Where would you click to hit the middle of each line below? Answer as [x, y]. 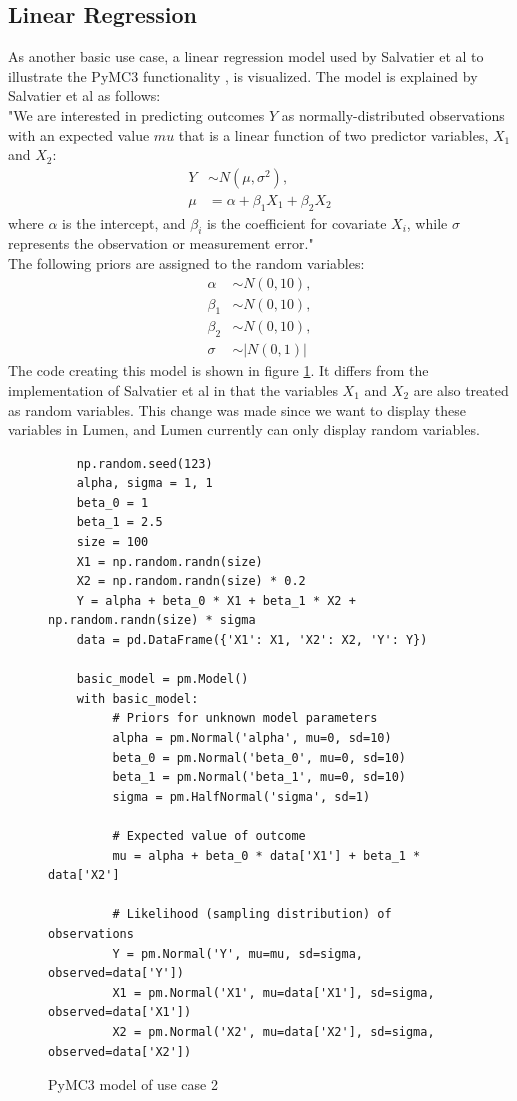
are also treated [461, 389]
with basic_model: [137, 698]
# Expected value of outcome [209, 835]
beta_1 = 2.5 [119, 522]
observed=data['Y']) [116, 973]
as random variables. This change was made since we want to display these [237, 409]
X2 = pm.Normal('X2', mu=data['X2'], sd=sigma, [273, 1031]
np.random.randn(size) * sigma [152, 620]
